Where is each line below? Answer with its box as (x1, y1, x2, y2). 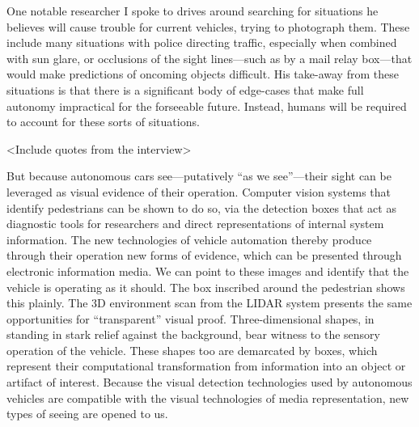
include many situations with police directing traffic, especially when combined (6, 34, 397, 51)
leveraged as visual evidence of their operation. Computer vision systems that (6, 183, 391, 200)
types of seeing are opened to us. (6, 405, 168, 422)
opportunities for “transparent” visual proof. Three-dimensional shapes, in (6, 310, 375, 327)
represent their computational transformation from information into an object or (6, 357, 406, 374)
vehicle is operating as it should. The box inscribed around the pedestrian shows (6, 278, 405, 295)
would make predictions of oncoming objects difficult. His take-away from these (6, 66, 399, 82)
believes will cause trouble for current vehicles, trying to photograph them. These (6, 18, 410, 35)
